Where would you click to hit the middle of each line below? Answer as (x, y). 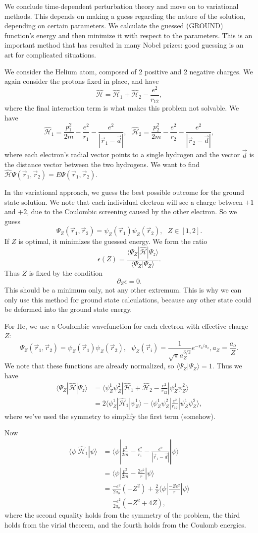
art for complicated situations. (50, 54)
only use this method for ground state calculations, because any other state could (128, 299)
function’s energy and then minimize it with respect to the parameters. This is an (129, 35)
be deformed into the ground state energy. (68, 309)
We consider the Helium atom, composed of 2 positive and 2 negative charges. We (129, 71)
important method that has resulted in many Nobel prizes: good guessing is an (124, 45)
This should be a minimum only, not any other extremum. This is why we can (123, 289)
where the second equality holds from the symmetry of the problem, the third (122, 515)
